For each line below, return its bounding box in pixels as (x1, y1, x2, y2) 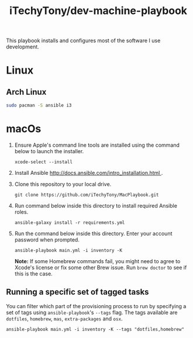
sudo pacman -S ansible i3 (6, 102, 72, 109)
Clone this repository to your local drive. (14, 181, 112, 188)
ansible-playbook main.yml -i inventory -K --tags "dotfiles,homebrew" (6, 326, 184, 332)
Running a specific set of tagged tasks (6, 287, 149, 297)
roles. (14, 209, 29, 215)
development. (6, 43, 39, 50)
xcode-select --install (14, 159, 73, 165)
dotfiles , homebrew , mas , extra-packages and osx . (6, 315, 123, 322)
